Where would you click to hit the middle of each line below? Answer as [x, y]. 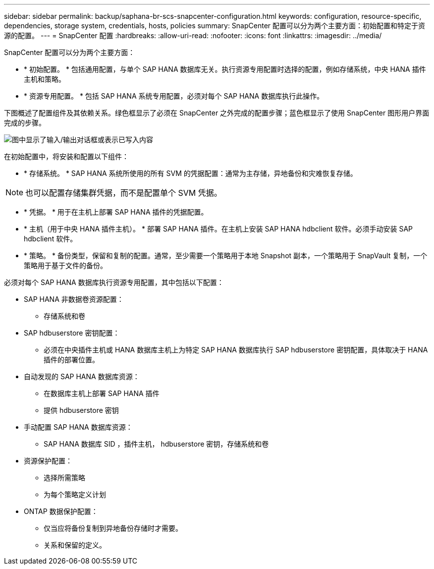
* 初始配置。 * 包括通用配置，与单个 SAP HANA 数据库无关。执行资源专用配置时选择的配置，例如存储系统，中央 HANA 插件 [225, 69]
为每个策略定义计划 [75, 494]
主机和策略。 [45, 79]
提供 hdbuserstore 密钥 [81, 410]
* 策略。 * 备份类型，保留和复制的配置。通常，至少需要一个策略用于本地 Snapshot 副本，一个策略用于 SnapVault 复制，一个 [226, 256]
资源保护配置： [48, 461]
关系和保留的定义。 [75, 545]
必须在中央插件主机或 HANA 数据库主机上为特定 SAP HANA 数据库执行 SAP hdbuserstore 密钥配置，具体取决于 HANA [236, 350]
